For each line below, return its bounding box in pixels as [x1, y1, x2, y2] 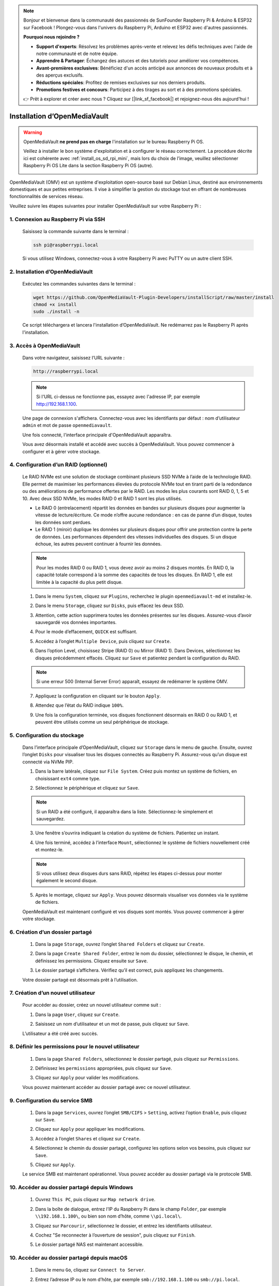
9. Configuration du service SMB [9, 1097, 92, 1104]
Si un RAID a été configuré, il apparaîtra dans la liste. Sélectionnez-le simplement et [36, 808, 213, 815]
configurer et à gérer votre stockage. [22, 448, 101, 455]
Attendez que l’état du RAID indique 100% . [35, 702, 124, 708]
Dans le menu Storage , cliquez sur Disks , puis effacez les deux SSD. [35, 602, 184, 609]
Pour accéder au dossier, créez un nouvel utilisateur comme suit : [22, 1002, 161, 1008]
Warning [23, 129, 42, 135]
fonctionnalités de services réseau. [9, 193, 84, 200]
